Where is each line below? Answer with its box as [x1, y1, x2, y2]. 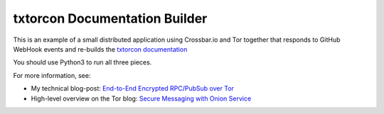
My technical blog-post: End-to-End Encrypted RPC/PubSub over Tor [31, 84, 235, 93]
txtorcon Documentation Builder [13, 11, 208, 26]
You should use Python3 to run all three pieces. [13, 58, 152, 67]
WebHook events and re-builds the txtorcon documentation [13, 45, 188, 53]
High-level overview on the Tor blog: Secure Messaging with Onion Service [31, 94, 252, 103]
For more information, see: [13, 71, 91, 79]
